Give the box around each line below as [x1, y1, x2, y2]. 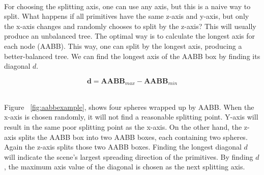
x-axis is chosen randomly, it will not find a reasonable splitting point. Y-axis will [4, 111, 258, 122]
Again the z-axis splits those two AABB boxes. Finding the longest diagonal [4, 141, 242, 152]
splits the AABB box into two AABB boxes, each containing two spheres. [18, 131, 248, 142]
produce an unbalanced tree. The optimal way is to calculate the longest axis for [4, 31, 255, 41]
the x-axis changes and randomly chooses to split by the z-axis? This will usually [4, 20, 256, 31]
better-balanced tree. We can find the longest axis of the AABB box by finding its [4, 50, 260, 61]
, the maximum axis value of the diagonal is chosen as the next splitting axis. [4, 161, 245, 172]
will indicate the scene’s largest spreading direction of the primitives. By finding [4, 151, 253, 162]
